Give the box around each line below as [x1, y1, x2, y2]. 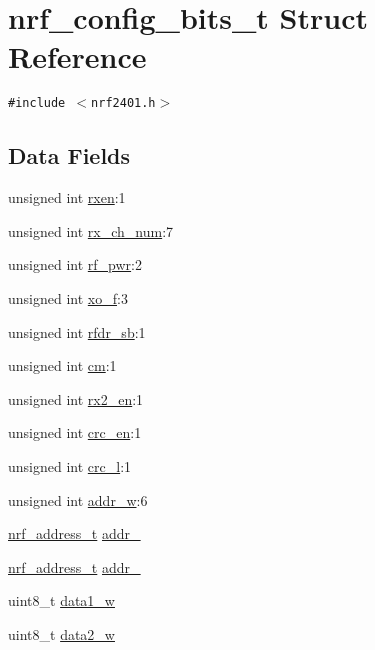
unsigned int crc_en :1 [8, 422, 142, 443]
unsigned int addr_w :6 [8, 489, 148, 510]
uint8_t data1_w [8, 590, 115, 611]
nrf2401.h [91, 96, 156, 111]
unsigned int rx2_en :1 [8, 388, 144, 409]
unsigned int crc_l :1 [8, 455, 132, 476]
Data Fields [8, 140, 131, 171]
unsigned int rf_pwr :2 [8, 254, 142, 275]
